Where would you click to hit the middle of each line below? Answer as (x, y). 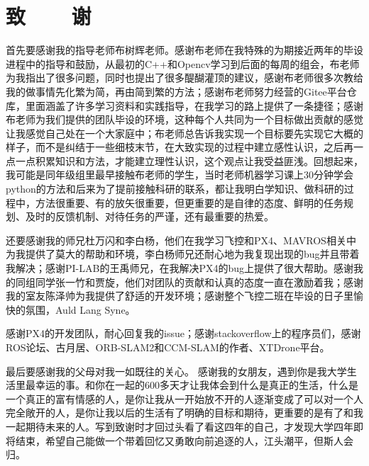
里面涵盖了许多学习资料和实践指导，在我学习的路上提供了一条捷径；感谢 (194, 105)
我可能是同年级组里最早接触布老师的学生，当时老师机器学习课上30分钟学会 (180, 175)
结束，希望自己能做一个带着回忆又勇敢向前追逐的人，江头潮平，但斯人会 (184, 440)
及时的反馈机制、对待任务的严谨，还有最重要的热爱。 (149, 216)
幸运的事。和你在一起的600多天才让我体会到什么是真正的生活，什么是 (197, 385)
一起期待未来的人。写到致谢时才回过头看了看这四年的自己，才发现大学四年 (180, 426)
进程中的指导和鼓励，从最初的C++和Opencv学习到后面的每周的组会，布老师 (183, 63)
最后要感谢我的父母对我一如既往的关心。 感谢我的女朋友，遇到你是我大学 (176, 371)
